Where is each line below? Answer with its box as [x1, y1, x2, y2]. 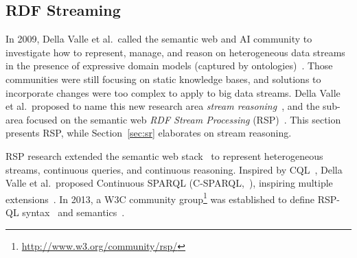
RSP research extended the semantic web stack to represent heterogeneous [5, 148, 323, 163]
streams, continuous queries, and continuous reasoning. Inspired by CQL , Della [5, 162, 343, 176]
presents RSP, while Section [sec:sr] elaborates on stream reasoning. [5, 126, 292, 140]
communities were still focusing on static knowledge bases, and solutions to [5, 71, 321, 86]
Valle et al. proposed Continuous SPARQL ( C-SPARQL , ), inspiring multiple [5, 176, 333, 190]
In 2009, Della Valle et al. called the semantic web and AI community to [5, 32, 312, 46]
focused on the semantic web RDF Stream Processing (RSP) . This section [26, 112, 341, 126]
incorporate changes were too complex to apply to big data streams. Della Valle [5, 85, 341, 99]
